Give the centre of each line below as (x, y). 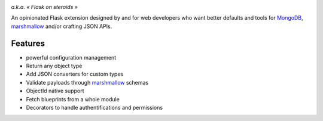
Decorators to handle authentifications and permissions (95, 108)
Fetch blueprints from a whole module (73, 99)
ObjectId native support (55, 91)
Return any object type (54, 66)
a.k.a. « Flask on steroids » (44, 7)
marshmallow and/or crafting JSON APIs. (62, 26)
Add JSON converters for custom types (75, 74)
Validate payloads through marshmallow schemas (87, 82)
